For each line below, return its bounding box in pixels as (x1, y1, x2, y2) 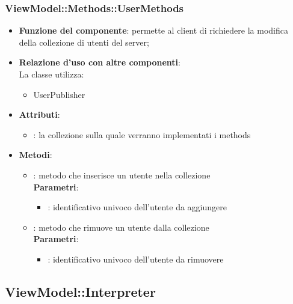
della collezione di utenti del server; (19, 35, 149, 48)
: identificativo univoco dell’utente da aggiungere (48, 201, 227, 213)
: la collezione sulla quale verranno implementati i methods (33, 128, 251, 141)
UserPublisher (33, 88, 85, 100)
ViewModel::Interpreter (5, 282, 156, 300)
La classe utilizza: (19, 68, 84, 80)
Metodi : (19, 148, 52, 161)
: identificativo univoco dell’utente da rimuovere (48, 252, 224, 265)
